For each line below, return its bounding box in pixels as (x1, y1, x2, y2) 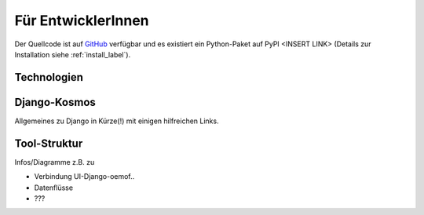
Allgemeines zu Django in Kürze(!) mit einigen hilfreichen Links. (14, 116, 219, 126)
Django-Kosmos (14, 95, 96, 109)
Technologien (14, 71, 84, 84)
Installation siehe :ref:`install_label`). (14, 49, 131, 59)
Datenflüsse (34, 183, 74, 192)
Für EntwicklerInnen (14, 12, 149, 29)
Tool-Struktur (14, 137, 83, 150)
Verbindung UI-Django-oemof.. (34, 172, 135, 181)
